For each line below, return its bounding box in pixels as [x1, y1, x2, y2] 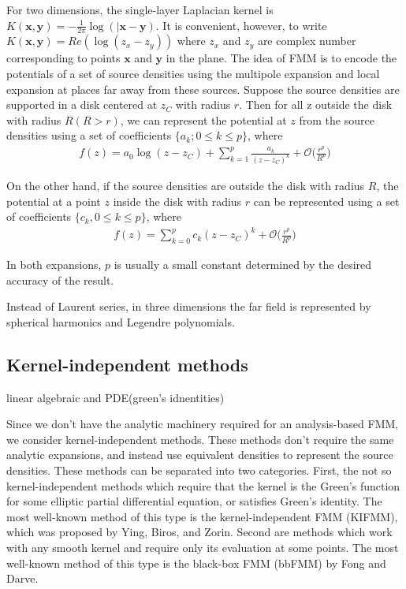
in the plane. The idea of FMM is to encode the [166, 50, 397, 66]
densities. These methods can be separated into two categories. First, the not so [6, 462, 392, 479]
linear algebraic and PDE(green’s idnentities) [6, 389, 225, 405]
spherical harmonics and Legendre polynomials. [6, 313, 235, 330]
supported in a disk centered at [6, 96, 158, 113]
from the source [299, 111, 374, 128]
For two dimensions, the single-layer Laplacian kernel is [6, 2, 274, 17]
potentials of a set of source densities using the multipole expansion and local [6, 65, 380, 82]
